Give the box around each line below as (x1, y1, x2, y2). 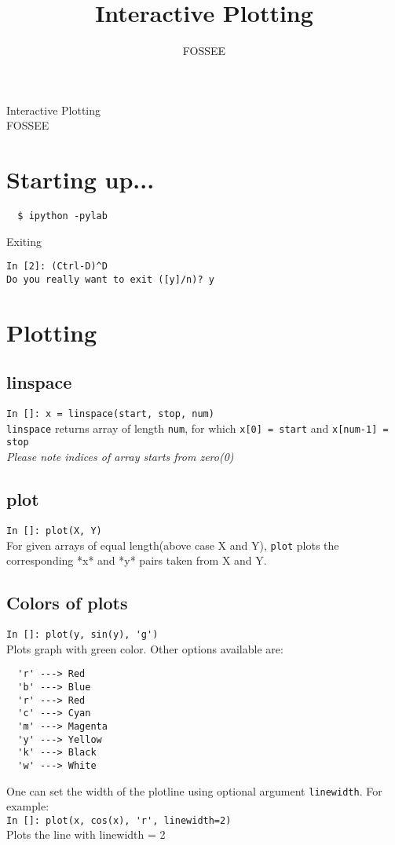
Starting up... (6, 163, 155, 196)
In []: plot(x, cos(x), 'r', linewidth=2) (6, 814, 232, 826)
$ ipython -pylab (17, 210, 108, 222)
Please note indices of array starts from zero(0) (6, 448, 234, 465)
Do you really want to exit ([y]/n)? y (6, 273, 214, 285)
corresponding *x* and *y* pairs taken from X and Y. (6, 552, 267, 569)
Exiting (6, 232, 42, 249)
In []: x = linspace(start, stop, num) (6, 408, 214, 420)
